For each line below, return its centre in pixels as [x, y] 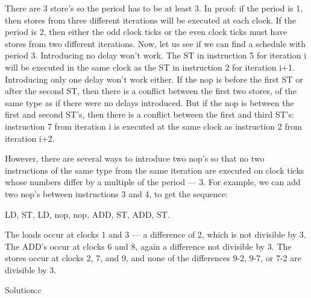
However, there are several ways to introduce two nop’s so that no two [135, 158]
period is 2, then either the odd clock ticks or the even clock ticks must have [146, 32]
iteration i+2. [30, 138]
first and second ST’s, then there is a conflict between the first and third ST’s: [150, 114]
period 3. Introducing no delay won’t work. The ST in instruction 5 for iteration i [156, 55]
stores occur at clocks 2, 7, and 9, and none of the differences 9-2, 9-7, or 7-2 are [153, 258]
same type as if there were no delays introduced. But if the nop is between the [149, 102]
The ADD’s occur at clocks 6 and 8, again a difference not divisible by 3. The [148, 246]
